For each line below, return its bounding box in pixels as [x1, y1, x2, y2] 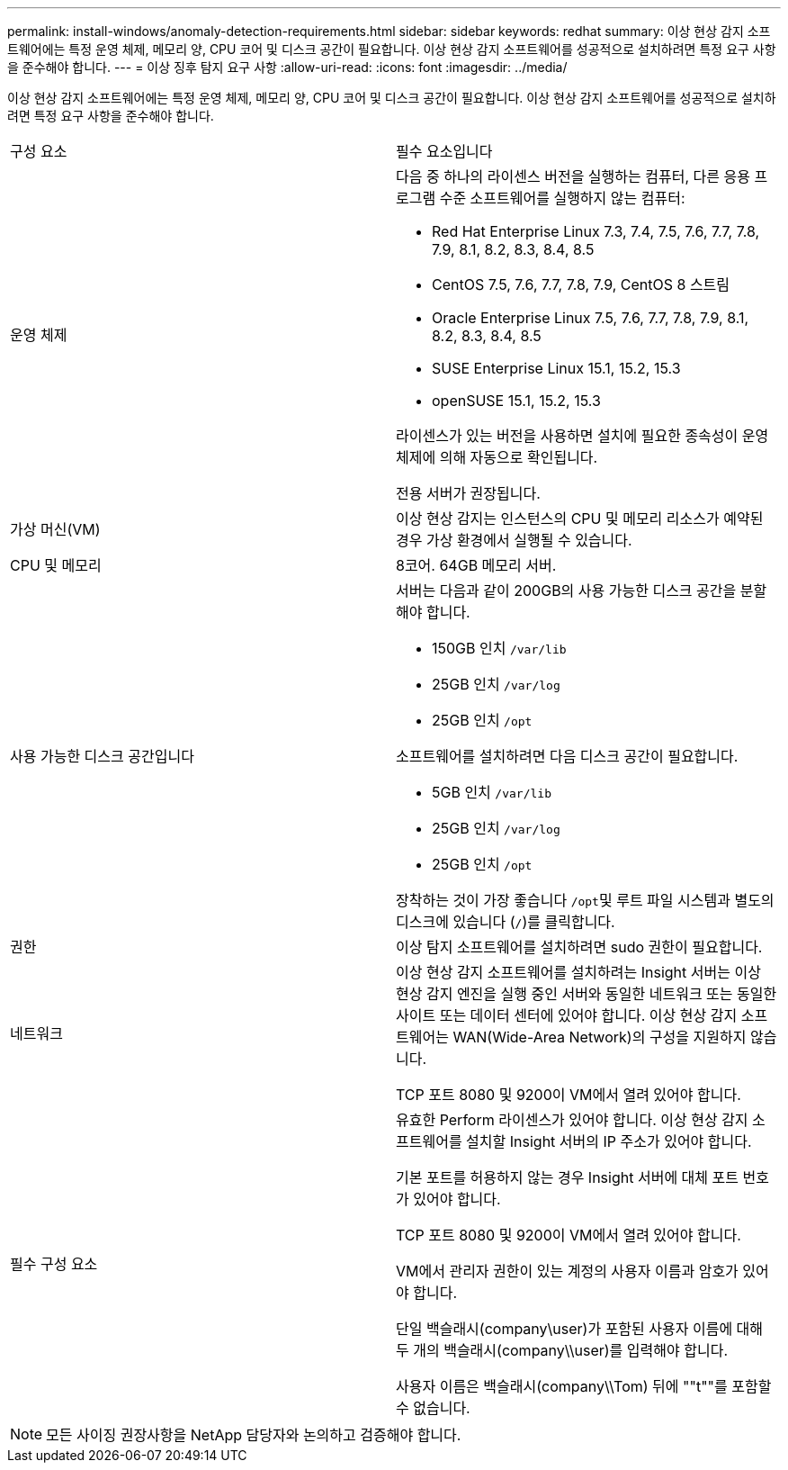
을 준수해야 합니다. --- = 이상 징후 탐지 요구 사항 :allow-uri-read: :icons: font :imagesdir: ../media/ [7, 59, 568, 75]
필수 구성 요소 [10, 1255, 98, 1273]
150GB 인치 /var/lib [432, 639, 567, 657]
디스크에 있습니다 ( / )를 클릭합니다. [396, 913, 615, 931]
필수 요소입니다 [396, 142, 493, 160]
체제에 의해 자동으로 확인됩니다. [396, 448, 598, 466]
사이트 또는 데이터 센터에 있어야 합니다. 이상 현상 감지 [396, 1006, 738, 1024]
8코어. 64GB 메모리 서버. [396, 556, 557, 574]
